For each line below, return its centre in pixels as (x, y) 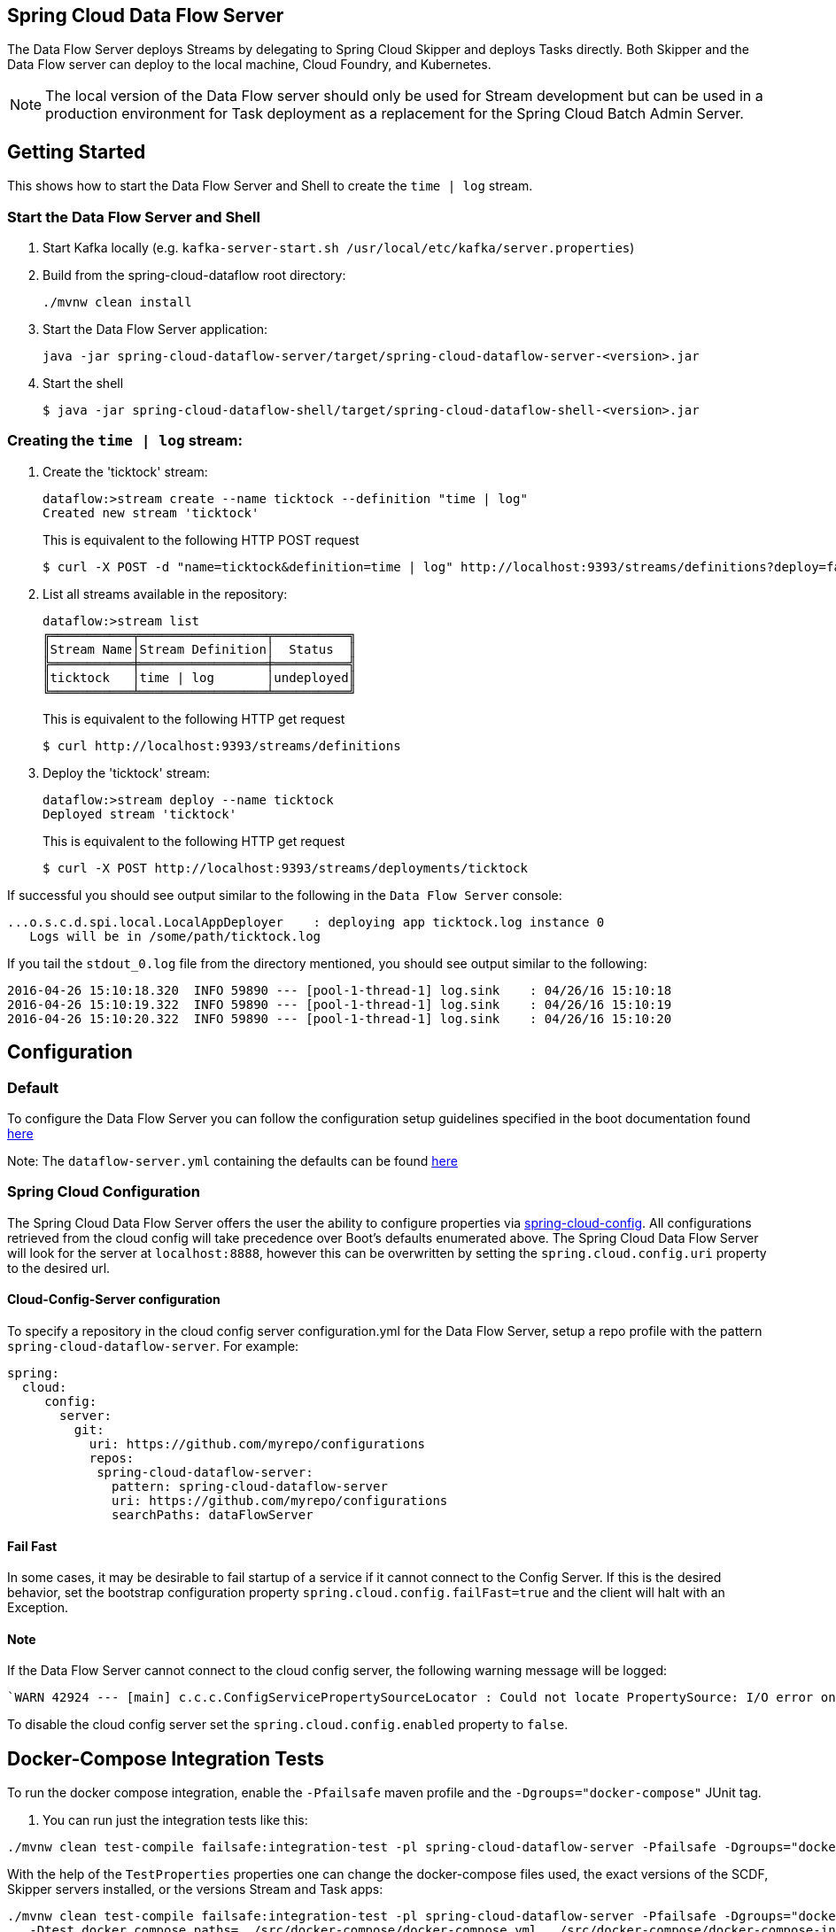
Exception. (38, 1608)
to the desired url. (59, 1268)
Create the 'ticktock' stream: (125, 471)
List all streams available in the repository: (165, 594)
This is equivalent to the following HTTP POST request (201, 539)
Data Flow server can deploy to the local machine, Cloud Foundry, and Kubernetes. (249, 65)
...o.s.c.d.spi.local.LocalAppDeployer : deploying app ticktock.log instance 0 (306, 922)
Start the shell (83, 384)
